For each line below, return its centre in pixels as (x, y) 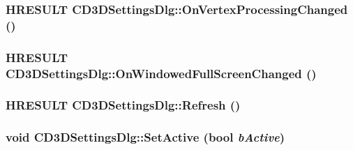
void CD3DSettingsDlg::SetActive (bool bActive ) (145, 137)
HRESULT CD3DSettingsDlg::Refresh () (123, 105)
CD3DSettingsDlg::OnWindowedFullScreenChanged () (161, 73)
